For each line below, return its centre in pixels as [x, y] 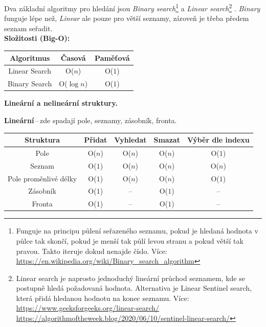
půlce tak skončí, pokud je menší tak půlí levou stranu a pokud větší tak [130, 240]
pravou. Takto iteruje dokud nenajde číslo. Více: [92, 251]
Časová [73, 57]
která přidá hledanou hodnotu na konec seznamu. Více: [103, 298]
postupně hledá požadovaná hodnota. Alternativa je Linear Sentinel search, [134, 288]
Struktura [42, 139]
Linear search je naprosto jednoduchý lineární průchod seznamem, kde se [130, 278]
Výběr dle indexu [218, 139]
